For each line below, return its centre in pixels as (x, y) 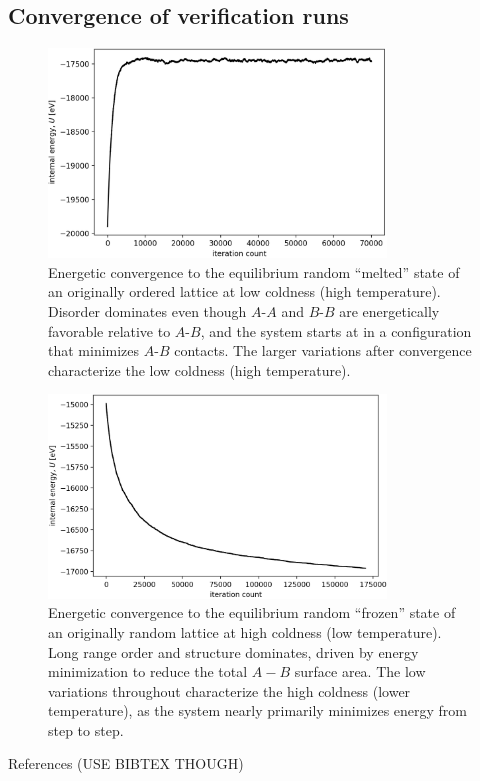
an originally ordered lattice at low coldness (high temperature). (244, 291)
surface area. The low (360, 671)
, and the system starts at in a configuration (336, 330)
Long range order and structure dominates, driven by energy (233, 651)
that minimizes (94, 350)
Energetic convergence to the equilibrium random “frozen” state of (252, 612)
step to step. (86, 729)
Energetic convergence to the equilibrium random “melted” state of (254, 271)
